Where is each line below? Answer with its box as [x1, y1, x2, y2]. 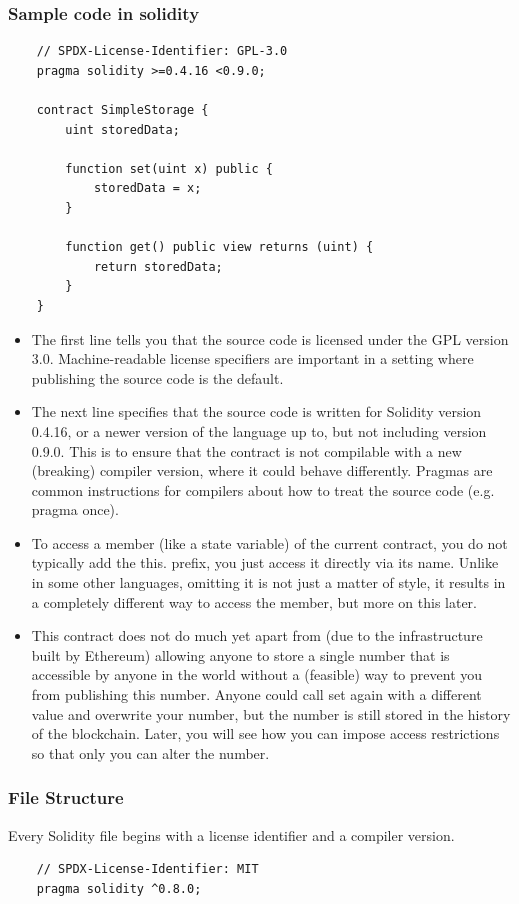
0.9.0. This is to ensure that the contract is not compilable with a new [31, 440, 462, 461]
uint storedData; [65, 122, 180, 137]
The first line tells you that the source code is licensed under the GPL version [31, 328, 509, 349]
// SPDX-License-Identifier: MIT [36, 862, 259, 877]
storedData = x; [93, 181, 202, 196]
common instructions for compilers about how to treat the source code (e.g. [31, 479, 495, 500]
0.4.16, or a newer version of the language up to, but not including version [31, 420, 487, 441]
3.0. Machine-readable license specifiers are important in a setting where [31, 348, 474, 369]
